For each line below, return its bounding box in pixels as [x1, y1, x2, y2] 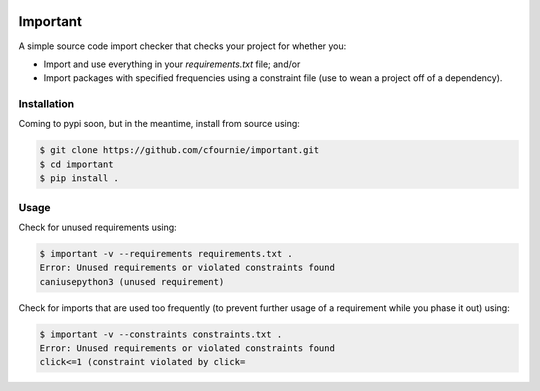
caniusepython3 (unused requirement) [39, 276, 225, 287]
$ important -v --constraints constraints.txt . [39, 328, 283, 340]
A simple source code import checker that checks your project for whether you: [18, 40, 347, 52]
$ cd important [39, 158, 114, 170]
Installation [18, 97, 75, 111]
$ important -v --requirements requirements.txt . [39, 248, 294, 259]
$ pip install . [39, 173, 120, 184]
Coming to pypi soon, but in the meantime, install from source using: [18, 118, 300, 130]
